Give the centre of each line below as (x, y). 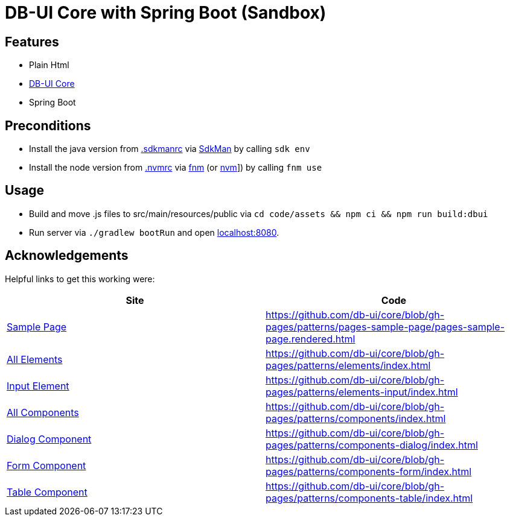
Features (32, 42)
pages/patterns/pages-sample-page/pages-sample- (385, 327)
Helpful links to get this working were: (80, 279)
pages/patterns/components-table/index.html (369, 498)
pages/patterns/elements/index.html (348, 365)
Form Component (46, 465)
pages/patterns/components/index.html (356, 418)
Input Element (38, 386)
